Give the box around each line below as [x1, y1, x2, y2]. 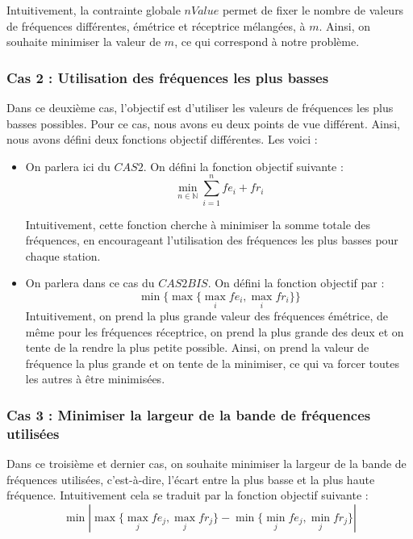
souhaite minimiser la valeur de [6, 33, 161, 50]
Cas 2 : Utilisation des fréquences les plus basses [6, 67, 329, 87]
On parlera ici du [25, 157, 111, 174]
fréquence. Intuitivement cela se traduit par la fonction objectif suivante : [6, 487, 369, 503]
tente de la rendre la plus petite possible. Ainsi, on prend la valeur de [25, 339, 369, 356]
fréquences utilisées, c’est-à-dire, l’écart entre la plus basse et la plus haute [6, 470, 375, 487]
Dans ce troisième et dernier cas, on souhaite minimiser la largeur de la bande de [6, 455, 407, 472]
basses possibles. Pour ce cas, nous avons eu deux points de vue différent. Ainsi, [6, 115, 400, 132]
